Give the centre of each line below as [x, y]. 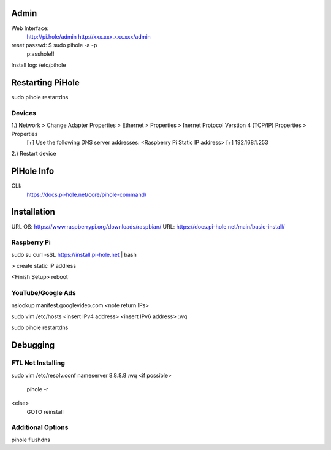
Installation [33, 212]
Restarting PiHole [45, 82]
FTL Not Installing [38, 363]
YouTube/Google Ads [44, 293]
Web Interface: [30, 28]
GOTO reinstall [45, 411]
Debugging [33, 345]
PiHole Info [33, 171]
